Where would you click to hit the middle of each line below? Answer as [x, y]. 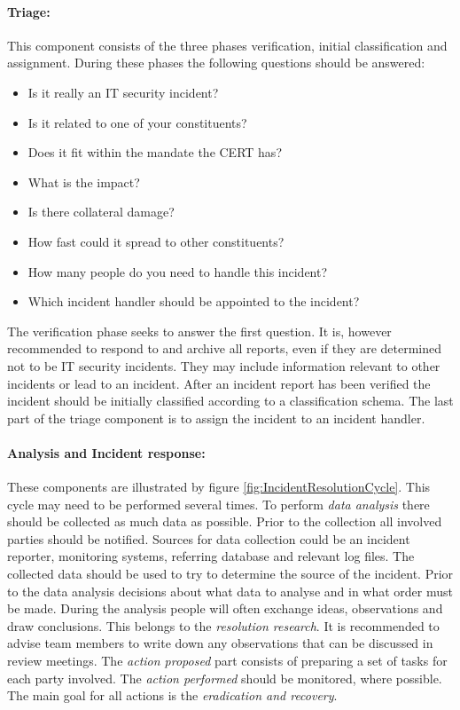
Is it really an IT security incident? [123, 92]
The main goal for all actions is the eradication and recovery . [172, 695]
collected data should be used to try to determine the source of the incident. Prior [230, 574]
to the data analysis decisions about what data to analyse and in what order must [230, 591]
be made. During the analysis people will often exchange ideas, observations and [225, 608]
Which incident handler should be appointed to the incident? [194, 301]
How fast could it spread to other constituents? [156, 241]
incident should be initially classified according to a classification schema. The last [230, 401]
